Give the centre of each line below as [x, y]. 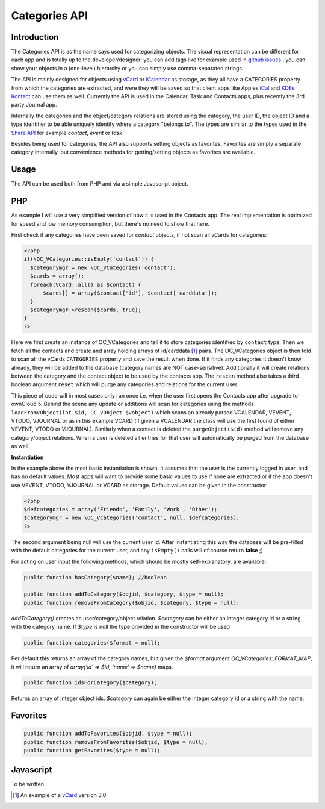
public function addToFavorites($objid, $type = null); [108, 734]
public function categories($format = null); [92, 643]
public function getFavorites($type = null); [92, 751]
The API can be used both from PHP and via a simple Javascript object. [100, 184]
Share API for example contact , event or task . [67, 133]
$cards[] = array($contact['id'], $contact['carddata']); [130, 293]
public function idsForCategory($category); [91, 683]
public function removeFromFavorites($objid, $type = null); [116, 742]
